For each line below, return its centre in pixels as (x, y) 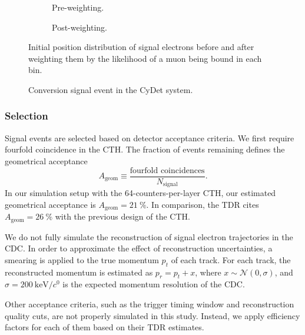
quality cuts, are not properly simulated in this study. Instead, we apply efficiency (152, 315)
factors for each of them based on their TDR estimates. (105, 327)
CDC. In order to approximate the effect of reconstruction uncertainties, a (139, 248)
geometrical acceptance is (50, 204)
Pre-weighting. (78, 7)
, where (208, 272)
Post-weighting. (79, 27)
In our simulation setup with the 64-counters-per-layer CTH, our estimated (140, 193)
